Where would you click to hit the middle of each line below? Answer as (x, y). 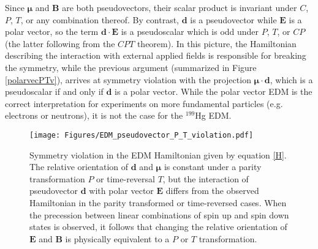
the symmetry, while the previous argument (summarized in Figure (131, 67)
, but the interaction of (206, 178)
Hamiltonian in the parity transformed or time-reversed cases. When (158, 202)
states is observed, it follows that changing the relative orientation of (158, 227)
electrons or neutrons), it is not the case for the (94, 115)
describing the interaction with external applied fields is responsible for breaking (156, 55)
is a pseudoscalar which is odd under (190, 32)
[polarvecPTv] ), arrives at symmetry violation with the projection (128, 79)
